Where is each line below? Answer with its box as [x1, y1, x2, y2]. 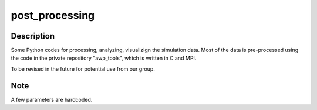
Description [11, 31, 55, 41]
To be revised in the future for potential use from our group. [11, 65, 155, 73]
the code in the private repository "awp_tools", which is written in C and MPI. [11, 54, 197, 61]
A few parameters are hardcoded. [11, 96, 93, 103]
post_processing [11, 9, 95, 22]
